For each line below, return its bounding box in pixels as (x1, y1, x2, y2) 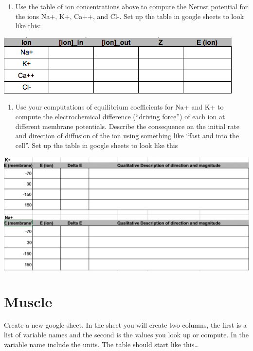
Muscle (4, 292, 53, 312)
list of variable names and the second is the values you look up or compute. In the (4, 329, 249, 339)
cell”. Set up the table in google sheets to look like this (15, 140, 178, 150)
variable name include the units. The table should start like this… (4, 339, 199, 349)
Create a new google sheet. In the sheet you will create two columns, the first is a (4, 320, 247, 330)
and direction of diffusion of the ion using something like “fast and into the (15, 130, 239, 141)
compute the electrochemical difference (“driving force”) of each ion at (15, 111, 225, 121)
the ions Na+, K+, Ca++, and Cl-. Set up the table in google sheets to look (15, 11, 244, 21)
